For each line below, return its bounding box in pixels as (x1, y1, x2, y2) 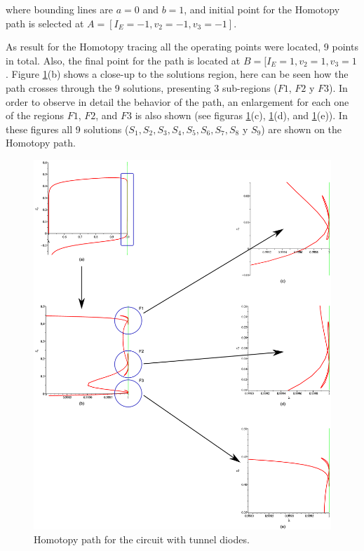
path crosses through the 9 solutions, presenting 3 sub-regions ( (6, 80, 278, 95)
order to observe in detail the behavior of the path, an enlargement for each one (6, 94, 349, 109)
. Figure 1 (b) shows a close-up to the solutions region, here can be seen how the (6, 67, 349, 81)
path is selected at (6, 15, 84, 30)
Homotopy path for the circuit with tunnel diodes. (34, 532, 250, 547)
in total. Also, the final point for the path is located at (6, 53, 241, 67)
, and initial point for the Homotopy (184, 2, 340, 16)
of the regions (6, 108, 64, 123)
